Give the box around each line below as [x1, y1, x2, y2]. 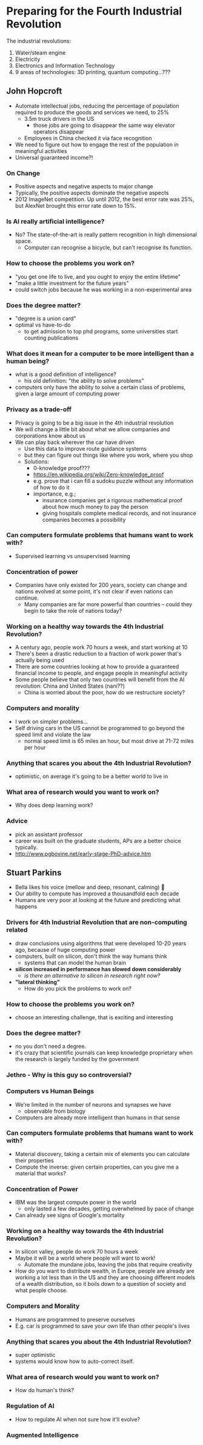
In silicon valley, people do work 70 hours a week [15, 1248, 138, 1255]
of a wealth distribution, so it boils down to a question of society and [15, 1280, 186, 1288]
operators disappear [33, 128, 84, 135]
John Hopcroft [6, 86, 62, 97]
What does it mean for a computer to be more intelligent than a [6, 349, 195, 358]
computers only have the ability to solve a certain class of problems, [15, 384, 186, 391]
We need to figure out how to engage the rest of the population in [15, 141, 179, 148]
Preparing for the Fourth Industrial [6, 4, 182, 18]
